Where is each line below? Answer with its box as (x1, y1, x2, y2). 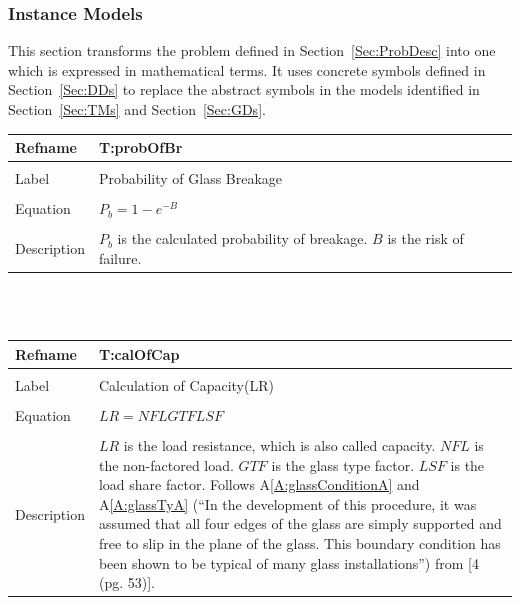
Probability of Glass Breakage (98, 168, 283, 189)
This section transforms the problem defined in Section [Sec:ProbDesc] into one (8, 40, 496, 61)
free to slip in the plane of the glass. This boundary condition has (98, 533, 501, 553)
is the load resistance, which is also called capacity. (123, 435, 436, 456)
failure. (98, 247, 142, 268)
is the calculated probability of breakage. (117, 228, 368, 249)
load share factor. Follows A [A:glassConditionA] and (98, 474, 420, 495)
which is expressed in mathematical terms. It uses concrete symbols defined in (8, 59, 486, 80)
